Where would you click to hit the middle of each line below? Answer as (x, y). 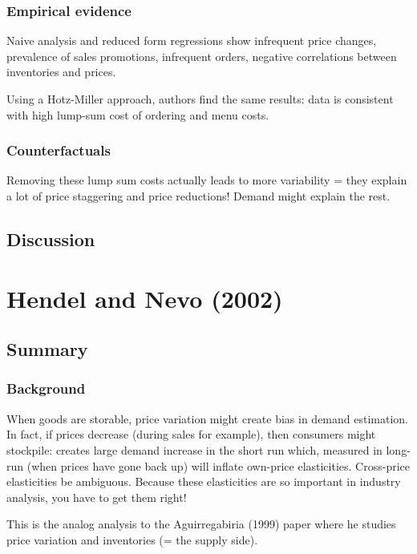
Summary (47, 349)
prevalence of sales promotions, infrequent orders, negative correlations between (202, 56)
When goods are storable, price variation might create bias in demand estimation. (208, 418)
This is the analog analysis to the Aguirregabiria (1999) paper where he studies (201, 524)
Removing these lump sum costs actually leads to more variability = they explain (207, 180)
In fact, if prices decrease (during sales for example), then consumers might (191, 434)
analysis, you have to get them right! (97, 497)
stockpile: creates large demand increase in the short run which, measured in (194, 449)
